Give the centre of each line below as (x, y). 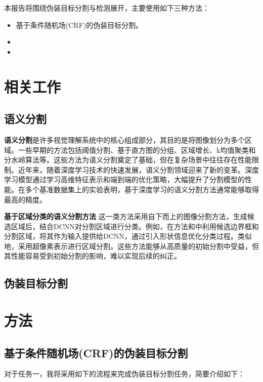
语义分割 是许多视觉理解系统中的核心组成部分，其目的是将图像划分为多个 (124, 139)
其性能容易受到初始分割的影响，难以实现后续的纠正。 (93, 256)
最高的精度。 (25, 199)
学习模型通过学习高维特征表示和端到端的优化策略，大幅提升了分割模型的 (124, 179)
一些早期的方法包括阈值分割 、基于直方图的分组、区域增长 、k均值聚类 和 (137, 150)
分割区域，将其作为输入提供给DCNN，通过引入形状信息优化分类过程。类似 (128, 236)
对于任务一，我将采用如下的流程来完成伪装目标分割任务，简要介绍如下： (124, 374)
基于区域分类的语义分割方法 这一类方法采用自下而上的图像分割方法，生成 (126, 216)
